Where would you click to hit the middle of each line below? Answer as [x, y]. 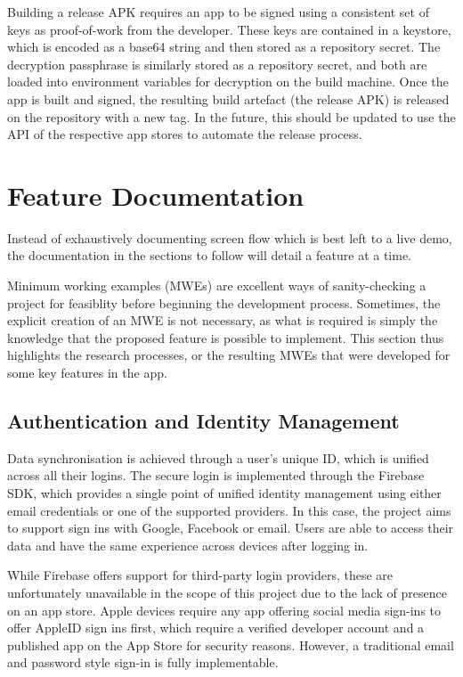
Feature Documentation [156, 195]
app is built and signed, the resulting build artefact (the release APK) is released [228, 98]
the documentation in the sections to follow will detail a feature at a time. [210, 255]
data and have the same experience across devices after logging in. [188, 545]
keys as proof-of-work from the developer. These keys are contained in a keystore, [229, 29]
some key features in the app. [87, 373]
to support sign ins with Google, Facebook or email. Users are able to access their [231, 528]
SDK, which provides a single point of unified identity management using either [224, 493]
